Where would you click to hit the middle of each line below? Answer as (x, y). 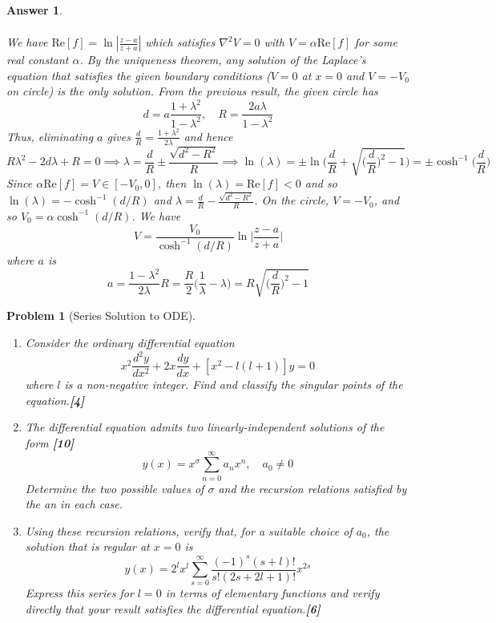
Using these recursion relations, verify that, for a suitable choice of (189, 530)
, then (172, 183)
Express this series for (79, 593)
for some (376, 42)
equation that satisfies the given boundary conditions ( (139, 75)
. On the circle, (292, 200)
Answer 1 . (34, 10)
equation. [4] (55, 400)
